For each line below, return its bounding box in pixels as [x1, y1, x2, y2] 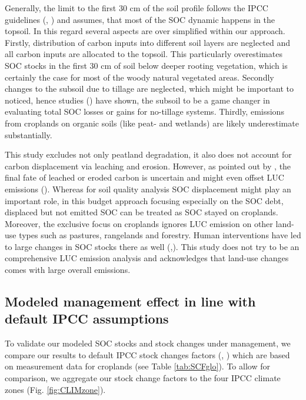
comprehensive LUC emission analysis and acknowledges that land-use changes [5, 252, 289, 264]
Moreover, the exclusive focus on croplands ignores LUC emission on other [5, 217, 273, 229]
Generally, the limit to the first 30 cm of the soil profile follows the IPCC [5, 2, 268, 14]
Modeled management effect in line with [5, 292, 256, 311]
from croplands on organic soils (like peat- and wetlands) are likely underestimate [5, 116, 299, 129]
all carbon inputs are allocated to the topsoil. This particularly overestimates [5, 48, 282, 60]
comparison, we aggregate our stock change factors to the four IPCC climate [5, 372, 281, 384]
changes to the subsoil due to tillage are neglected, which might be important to [5, 82, 294, 95]
